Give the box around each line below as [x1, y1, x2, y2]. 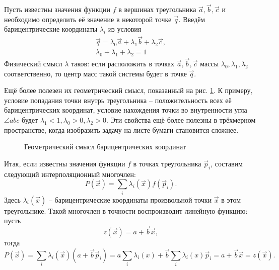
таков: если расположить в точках [71, 58, 175, 69]
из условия [108, 24, 142, 34]
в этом [221, 194, 241, 205]
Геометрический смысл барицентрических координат [24, 141, 186, 152]
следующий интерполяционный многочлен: [4, 168, 136, 179]
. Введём [178, 14, 205, 24]
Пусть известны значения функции [4, 4, 111, 15]
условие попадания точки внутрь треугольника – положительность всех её [4, 95, 232, 105]
